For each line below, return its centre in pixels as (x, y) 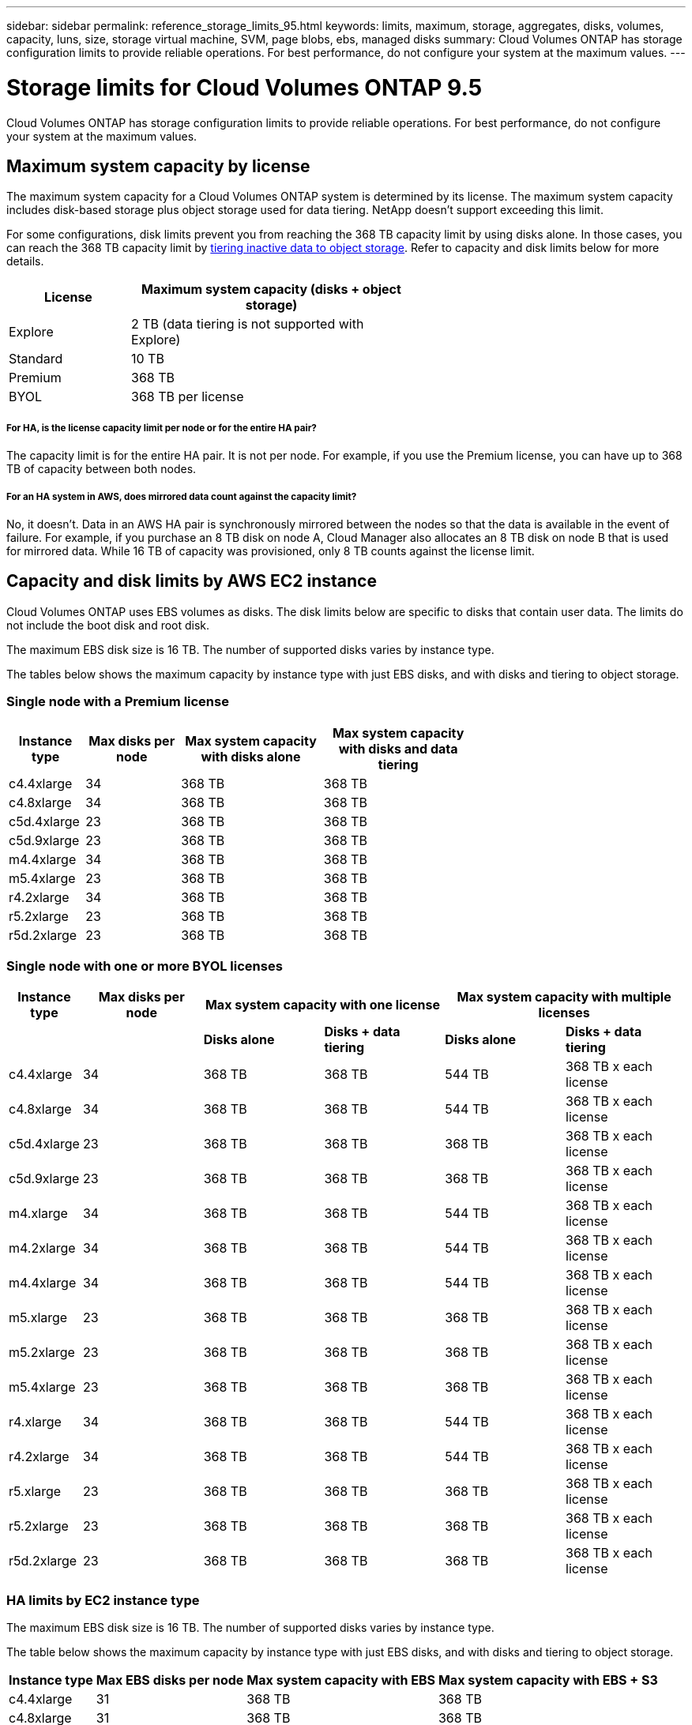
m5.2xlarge (42, 1353)
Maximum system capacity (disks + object (271, 289)
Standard (36, 359)
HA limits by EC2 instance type (103, 1600)
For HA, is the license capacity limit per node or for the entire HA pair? (162, 428)
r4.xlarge (35, 1422)
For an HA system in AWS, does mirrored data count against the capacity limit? (182, 496)
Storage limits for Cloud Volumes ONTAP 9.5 (244, 87)
